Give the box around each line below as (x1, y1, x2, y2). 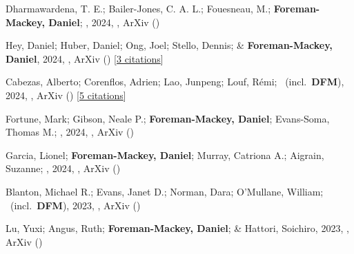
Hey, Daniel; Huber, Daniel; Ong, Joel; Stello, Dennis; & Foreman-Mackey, (6, 38, 333, 52)
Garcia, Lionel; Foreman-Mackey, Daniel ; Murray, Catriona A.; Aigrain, (6, 147, 324, 162)
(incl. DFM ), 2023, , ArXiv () (10, 198, 141, 212)
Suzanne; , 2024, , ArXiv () (6, 161, 121, 176)
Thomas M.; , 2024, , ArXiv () (6, 125, 135, 139)
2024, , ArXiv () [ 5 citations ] (6, 87, 126, 102)
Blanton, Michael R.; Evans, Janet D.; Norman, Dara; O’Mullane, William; (6, 184, 324, 198)
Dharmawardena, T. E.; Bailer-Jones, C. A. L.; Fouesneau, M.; (6, 1, 271, 15)
